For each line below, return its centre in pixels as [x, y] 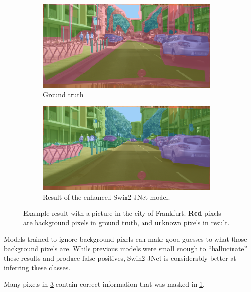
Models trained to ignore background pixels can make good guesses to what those [125, 239]
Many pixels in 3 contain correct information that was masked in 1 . [104, 283]
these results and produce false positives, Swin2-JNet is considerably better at [120, 258]
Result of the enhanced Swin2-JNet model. [107, 196]
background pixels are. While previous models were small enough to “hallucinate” [126, 248]
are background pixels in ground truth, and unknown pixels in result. [126, 222]
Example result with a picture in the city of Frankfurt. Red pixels [122, 213]
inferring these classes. [37, 267]
